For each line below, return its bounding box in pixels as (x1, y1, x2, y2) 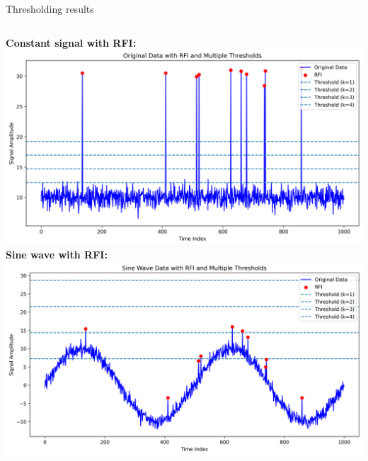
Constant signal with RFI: (6, 35, 137, 50)
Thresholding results (6, 1, 94, 16)
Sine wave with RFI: (6, 247, 108, 262)
